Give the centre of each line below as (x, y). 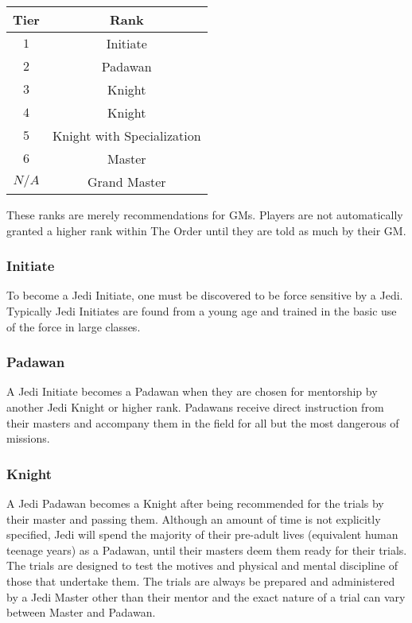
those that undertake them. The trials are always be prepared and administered (201, 580)
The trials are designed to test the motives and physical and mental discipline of (202, 565)
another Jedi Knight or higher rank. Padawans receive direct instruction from (195, 407)
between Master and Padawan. (81, 612)
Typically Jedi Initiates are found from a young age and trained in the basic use (202, 311)
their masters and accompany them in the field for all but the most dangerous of (203, 422)
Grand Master (127, 182)
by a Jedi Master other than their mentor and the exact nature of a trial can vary (206, 596)
